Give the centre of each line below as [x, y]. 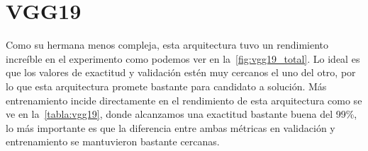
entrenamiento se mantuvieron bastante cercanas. [113, 141]
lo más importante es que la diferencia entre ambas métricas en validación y [171, 127]
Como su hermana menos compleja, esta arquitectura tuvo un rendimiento [167, 45]
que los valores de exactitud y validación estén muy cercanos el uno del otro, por [181, 72]
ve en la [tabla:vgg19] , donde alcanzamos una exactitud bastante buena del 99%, [182, 114]
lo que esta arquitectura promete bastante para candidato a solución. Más [166, 86]
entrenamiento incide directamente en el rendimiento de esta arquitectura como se [184, 100]
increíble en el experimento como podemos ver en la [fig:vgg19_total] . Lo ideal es [183, 58]
